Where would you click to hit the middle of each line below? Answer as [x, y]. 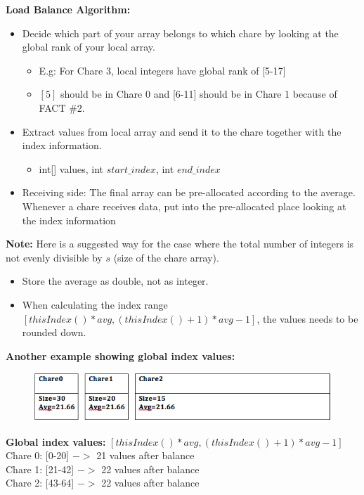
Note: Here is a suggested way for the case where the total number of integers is [180, 244]
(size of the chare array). [166, 257]
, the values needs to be [307, 318]
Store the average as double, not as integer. [115, 281]
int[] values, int [71, 168]
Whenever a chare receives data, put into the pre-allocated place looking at [184, 206]
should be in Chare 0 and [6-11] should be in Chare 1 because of [199, 94]
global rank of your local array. [89, 47]
